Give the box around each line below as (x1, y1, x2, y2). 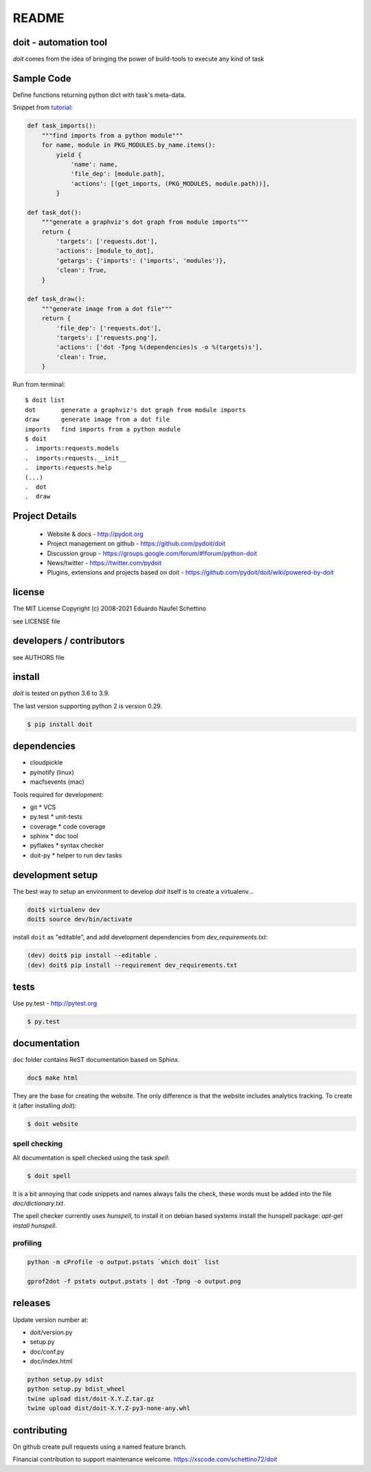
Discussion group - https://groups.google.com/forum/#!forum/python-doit (47, 549, 258, 557)
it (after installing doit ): (12, 1101, 77, 1109)
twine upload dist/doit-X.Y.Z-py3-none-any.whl (27, 1405, 190, 1412)
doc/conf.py (30, 1347, 65, 1356)
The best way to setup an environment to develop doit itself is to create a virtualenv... (12, 887, 254, 895)
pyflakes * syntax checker (30, 842, 104, 850)
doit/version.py (30, 1328, 73, 1336)
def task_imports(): (27, 122, 96, 130)
